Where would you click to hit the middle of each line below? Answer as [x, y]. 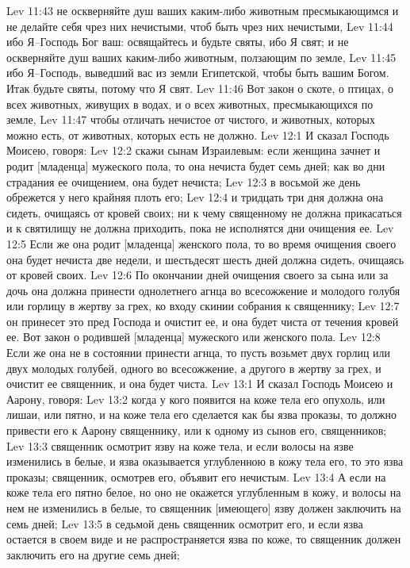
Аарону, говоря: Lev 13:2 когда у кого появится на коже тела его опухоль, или [196, 399]
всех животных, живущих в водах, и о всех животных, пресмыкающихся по [190, 104]
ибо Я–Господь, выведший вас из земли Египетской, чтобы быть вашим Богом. [198, 73]
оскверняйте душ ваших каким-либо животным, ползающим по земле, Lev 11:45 [201, 57]
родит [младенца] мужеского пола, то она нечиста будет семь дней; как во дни [196, 165]
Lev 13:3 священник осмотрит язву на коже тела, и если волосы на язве [180, 445]
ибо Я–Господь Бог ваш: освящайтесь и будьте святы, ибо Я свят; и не [178, 42]
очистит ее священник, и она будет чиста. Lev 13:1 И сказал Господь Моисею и [200, 384]
